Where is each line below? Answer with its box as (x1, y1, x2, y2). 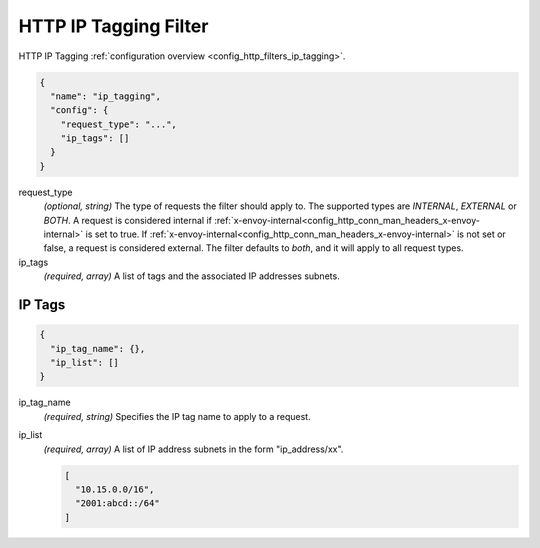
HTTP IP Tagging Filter (18, 15, 209, 37)
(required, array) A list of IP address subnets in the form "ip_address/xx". (43, 443, 344, 455)
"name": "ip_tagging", (50, 90, 162, 102)
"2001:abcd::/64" (75, 498, 160, 509)
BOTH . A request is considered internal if (43, 214, 212, 226)
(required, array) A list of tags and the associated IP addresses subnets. (43, 270, 340, 282)
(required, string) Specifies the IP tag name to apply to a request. (43, 410, 311, 422)
